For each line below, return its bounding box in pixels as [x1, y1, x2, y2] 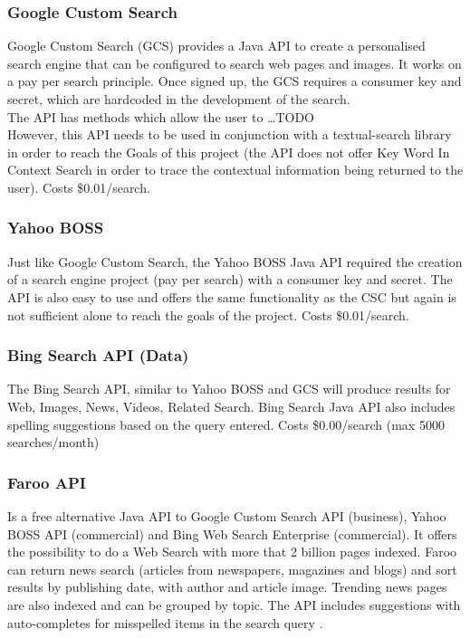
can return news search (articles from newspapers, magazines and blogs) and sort [7, 559, 457, 578]
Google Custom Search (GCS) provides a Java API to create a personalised [7, 36, 426, 55]
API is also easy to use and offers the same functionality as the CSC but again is [7, 287, 456, 306]
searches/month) [7, 433, 100, 452]
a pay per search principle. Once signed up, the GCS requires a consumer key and [7, 71, 462, 90]
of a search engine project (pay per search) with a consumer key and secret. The [7, 270, 453, 289]
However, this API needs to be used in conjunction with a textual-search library [7, 125, 452, 144]
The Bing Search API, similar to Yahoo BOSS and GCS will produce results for [7, 379, 451, 398]
